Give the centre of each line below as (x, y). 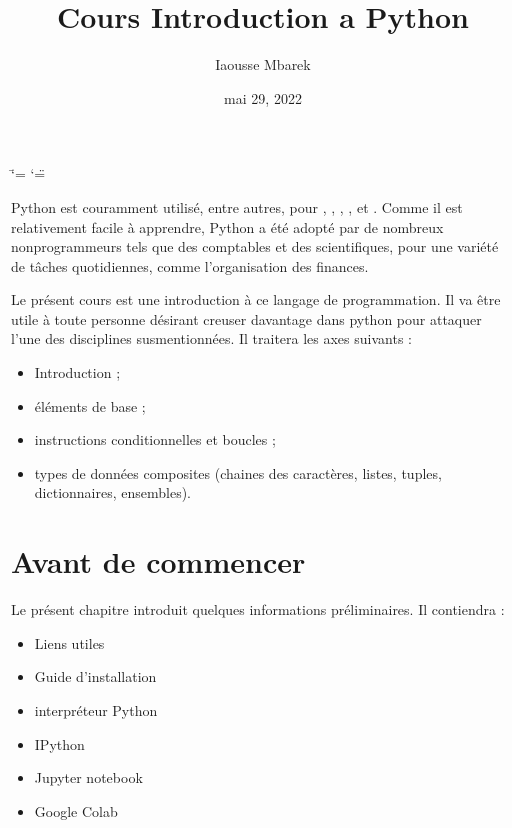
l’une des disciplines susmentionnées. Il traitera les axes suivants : (211, 338)
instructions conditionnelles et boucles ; (155, 439)
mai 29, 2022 (263, 97)
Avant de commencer (158, 561)
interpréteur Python (96, 709)
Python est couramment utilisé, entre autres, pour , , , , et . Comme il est (237, 206)
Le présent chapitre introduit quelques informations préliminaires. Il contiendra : (258, 609)
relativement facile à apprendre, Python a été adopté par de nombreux (227, 226)
